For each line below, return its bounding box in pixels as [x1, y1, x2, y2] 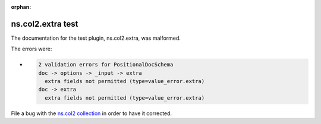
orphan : [11, 4, 32, 10]
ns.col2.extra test [11, 18, 78, 29]
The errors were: [11, 45, 52, 53]
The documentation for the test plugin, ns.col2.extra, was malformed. [11, 34, 181, 42]
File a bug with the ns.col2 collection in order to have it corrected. [11, 110, 172, 117]
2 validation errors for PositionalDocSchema [38, 61, 174, 68]
